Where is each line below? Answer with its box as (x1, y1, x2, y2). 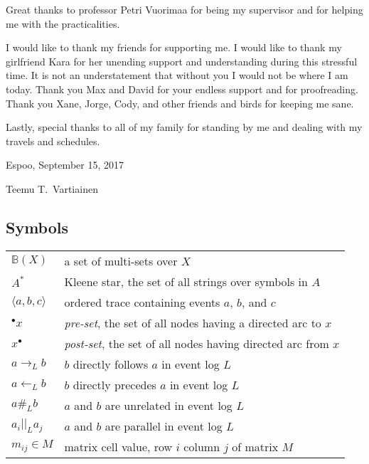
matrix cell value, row (64, 438, 173, 455)
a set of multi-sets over (64, 252, 178, 269)
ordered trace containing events (64, 293, 220, 310)
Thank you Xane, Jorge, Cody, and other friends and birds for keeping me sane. (6, 95, 354, 110)
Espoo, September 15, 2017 (6, 157, 124, 172)
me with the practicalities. (6, 16, 120, 31)
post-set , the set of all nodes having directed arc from (64, 334, 329, 352)
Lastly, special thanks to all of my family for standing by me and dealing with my (6, 120, 363, 135)
